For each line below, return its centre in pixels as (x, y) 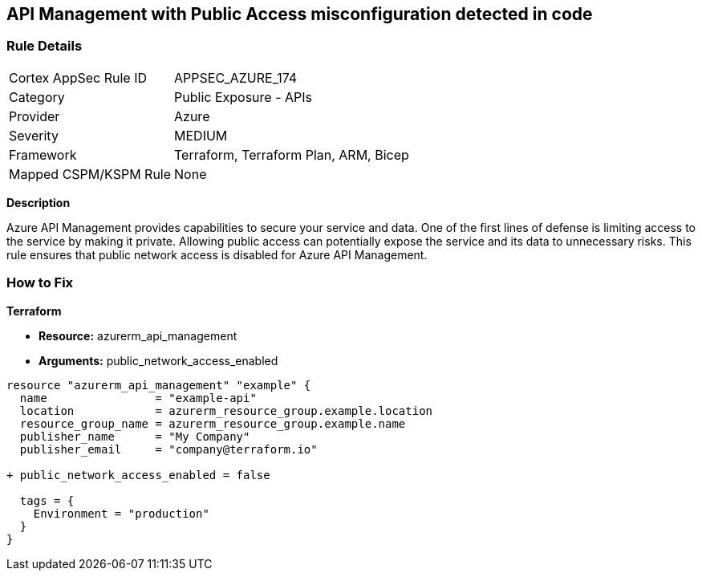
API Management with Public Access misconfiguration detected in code (300, 14)
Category (37, 97)
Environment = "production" (121, 513)
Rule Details (45, 46)
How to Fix (40, 283)
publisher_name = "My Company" (135, 436)
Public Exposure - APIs (243, 97)
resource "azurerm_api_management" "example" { (159, 385)
